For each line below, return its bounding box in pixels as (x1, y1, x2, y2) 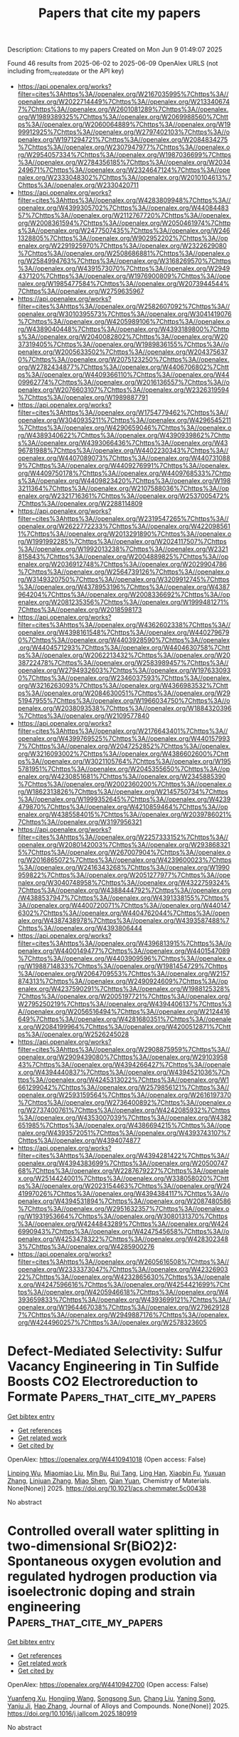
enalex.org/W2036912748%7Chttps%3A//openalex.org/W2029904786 (17, 559, 228, 568)
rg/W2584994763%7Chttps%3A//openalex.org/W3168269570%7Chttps (17, 256, 231, 265)
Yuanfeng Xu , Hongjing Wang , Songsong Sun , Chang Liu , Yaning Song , (7, 1693, 216, 1703)
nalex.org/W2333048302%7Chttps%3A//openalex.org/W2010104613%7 (17, 173, 232, 181)
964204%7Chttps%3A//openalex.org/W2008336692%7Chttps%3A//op (17, 590, 230, 599)
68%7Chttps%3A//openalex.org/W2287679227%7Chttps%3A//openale (17, 1166, 230, 1175)
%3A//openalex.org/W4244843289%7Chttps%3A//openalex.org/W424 (17, 1219, 229, 1228)
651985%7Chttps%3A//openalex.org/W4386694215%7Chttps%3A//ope (17, 1120, 231, 1129)
